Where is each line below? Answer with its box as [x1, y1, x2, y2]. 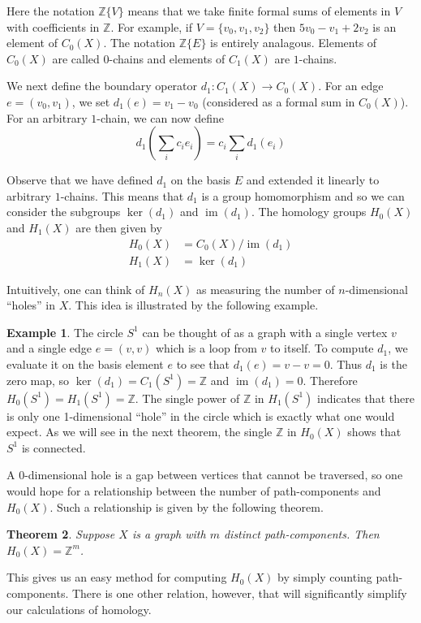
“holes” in [6, 296, 55, 314]
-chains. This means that [60, 187, 184, 204]
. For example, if [110, 18, 192, 35]
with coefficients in [6, 18, 100, 35]
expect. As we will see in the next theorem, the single [6, 423, 273, 440]
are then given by [75, 218, 162, 236]
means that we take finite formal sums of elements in [127, 2, 391, 19]
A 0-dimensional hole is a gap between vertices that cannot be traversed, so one [6, 466, 403, 483]
